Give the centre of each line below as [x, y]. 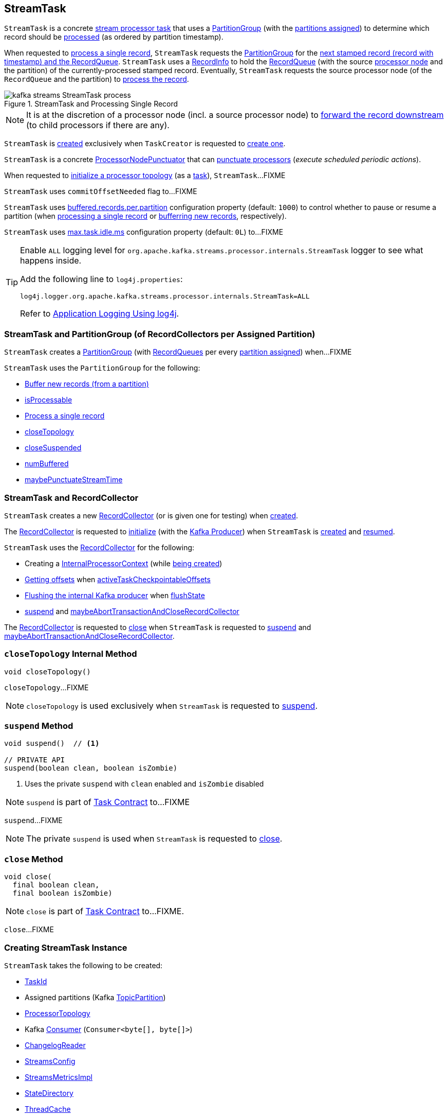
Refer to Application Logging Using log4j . [100, 314]
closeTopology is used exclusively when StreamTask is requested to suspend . [172, 705]
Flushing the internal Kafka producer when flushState [115, 595]
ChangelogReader [55, 1045]
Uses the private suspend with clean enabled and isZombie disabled [144, 784]
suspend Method [39, 726]
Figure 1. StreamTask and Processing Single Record [91, 104]
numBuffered [47, 464]
